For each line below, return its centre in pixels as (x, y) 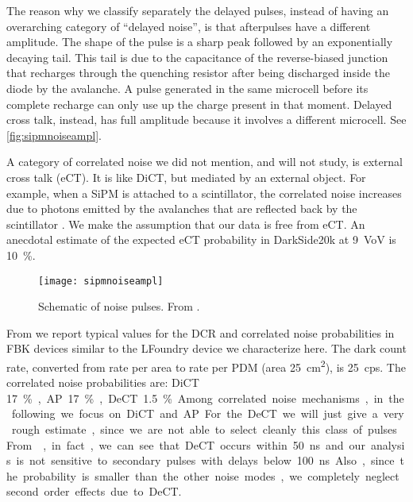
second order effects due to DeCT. (94, 491)
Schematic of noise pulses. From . (119, 306)
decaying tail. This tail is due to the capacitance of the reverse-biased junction (197, 57)
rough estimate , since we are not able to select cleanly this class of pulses (204, 429)
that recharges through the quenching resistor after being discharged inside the (198, 73)
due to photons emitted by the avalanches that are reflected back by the (182, 209)
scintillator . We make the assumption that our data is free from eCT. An (186, 224)
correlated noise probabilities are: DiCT (103, 382)
